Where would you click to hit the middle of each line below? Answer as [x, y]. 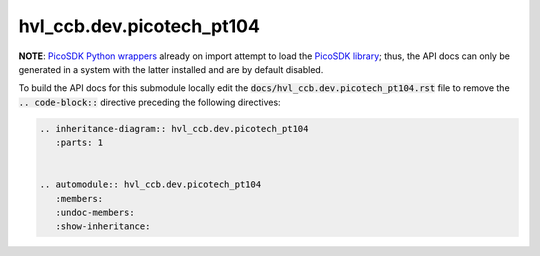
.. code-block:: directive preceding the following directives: [149, 102]
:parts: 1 [79, 143]
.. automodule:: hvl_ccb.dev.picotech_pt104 [150, 184]
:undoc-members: [95, 213]
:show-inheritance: [103, 226]
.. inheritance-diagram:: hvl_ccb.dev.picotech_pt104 [174, 128]
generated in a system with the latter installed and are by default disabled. [171, 69]
